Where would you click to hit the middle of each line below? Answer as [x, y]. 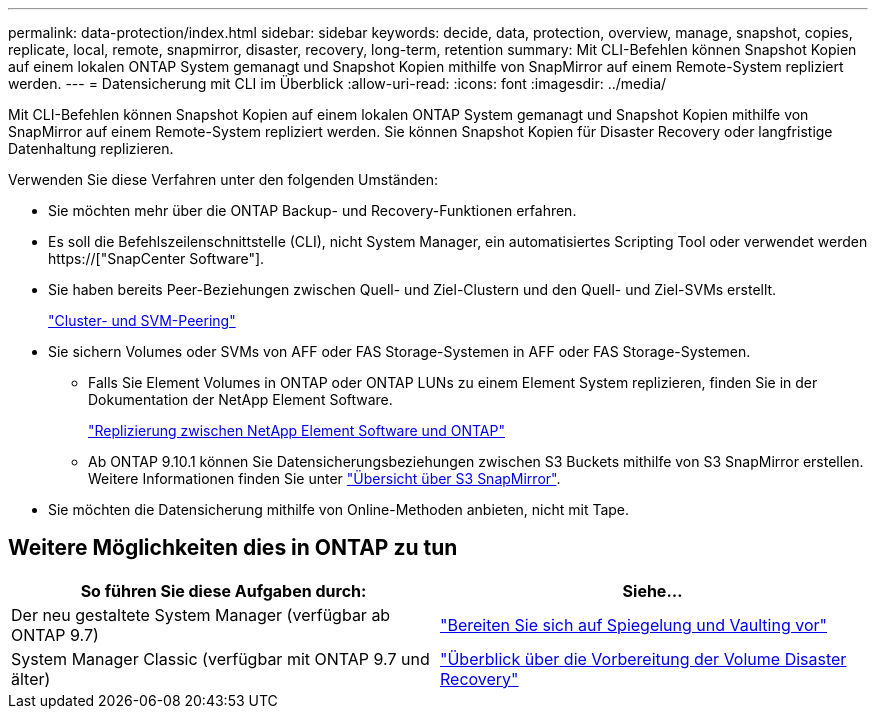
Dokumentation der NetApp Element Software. [240, 399]
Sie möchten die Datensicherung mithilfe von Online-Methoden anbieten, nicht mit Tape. [339, 509]
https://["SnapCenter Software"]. [156, 258]
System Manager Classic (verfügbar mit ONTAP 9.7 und [220, 658]
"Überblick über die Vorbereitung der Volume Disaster [643, 658]
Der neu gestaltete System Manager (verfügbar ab [201, 614]
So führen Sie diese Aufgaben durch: [223, 590]
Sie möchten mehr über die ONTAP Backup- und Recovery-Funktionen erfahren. [312, 210]
